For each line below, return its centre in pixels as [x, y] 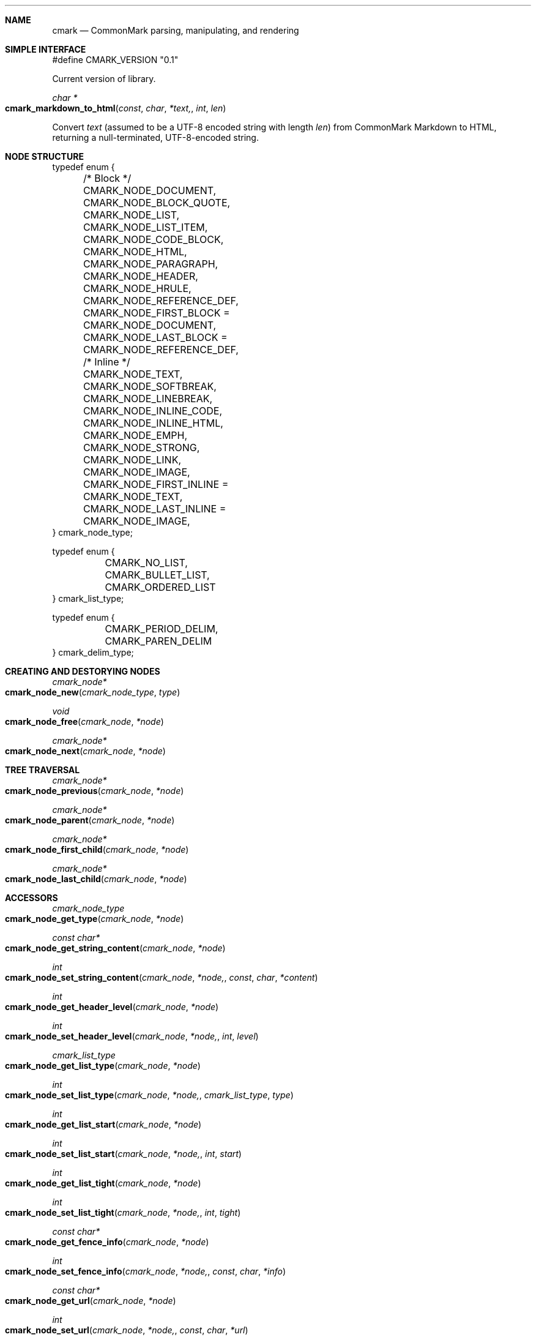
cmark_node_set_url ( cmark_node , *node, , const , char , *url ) [127, 1330]
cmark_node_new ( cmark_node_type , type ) [93, 692]
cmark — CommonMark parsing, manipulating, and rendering [176, 30]
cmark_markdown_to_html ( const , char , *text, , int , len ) [116, 108]
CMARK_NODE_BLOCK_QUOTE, [157, 203]
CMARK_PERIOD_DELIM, [162, 629]
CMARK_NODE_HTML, [135, 252]
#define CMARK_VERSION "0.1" [115, 60]
